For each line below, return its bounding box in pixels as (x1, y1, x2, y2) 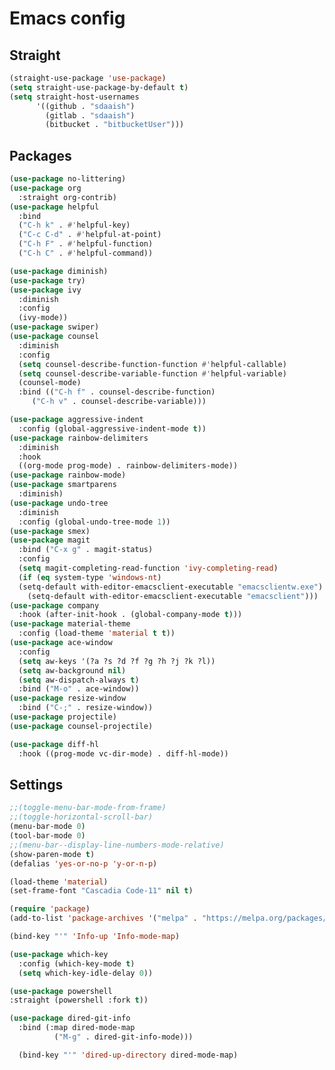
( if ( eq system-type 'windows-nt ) (18, 572, 162, 582)
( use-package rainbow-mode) (9, 470, 127, 481)
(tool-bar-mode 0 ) (9, 831, 86, 841)
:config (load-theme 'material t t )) (18, 628, 176, 639)
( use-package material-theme (9, 619, 131, 629)
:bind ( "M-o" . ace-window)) (18, 684, 140, 694)
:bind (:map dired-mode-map (18, 1023, 136, 1033)
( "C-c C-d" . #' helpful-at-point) (18, 230, 162, 240)
